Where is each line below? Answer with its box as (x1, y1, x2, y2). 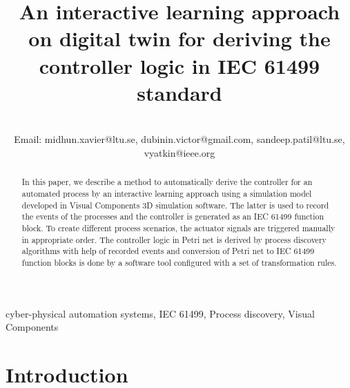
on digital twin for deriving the (28, 24, 331, 52)
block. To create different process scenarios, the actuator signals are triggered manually (21, 222, 336, 233)
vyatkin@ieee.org (144, 145, 215, 159)
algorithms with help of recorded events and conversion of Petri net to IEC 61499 (21, 245, 315, 257)
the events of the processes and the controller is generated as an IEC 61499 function (21, 211, 324, 222)
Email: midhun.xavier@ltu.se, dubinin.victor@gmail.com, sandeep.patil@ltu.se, (14, 132, 345, 146)
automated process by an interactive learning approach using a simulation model (21, 187, 312, 199)
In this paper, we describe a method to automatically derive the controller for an (21, 176, 313, 188)
